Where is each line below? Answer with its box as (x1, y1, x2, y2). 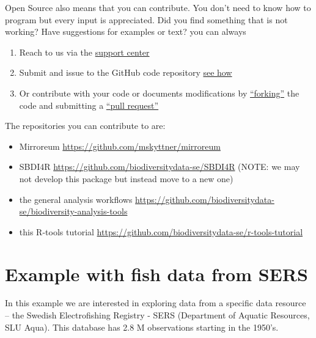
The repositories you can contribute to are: (5, 119, 166, 132)
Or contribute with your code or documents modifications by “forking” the (19, 86, 299, 99)
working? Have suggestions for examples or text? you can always (5, 25, 246, 38)
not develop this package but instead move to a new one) (19, 172, 233, 185)
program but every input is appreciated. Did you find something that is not (5, 13, 288, 26)
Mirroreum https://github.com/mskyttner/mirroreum (19, 139, 221, 152)
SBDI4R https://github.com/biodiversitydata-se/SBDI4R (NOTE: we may (19, 160, 300, 173)
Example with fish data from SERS (5, 261, 308, 286)
